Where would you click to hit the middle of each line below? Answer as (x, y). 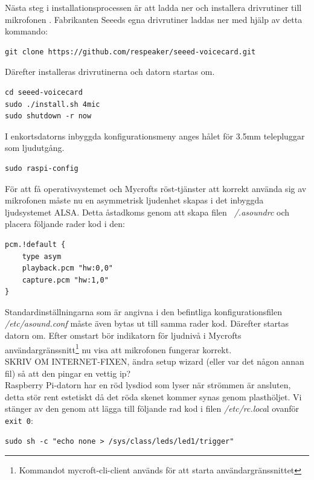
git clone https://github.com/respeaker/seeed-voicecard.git (130, 52)
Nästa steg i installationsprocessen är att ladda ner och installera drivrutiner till (153, 7)
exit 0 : (19, 420)
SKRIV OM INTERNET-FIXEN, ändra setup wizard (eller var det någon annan (155, 361)
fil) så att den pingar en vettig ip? (68, 373)
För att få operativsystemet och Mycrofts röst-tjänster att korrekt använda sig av (156, 188)
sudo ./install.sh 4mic (53, 104)
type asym (42, 256)
